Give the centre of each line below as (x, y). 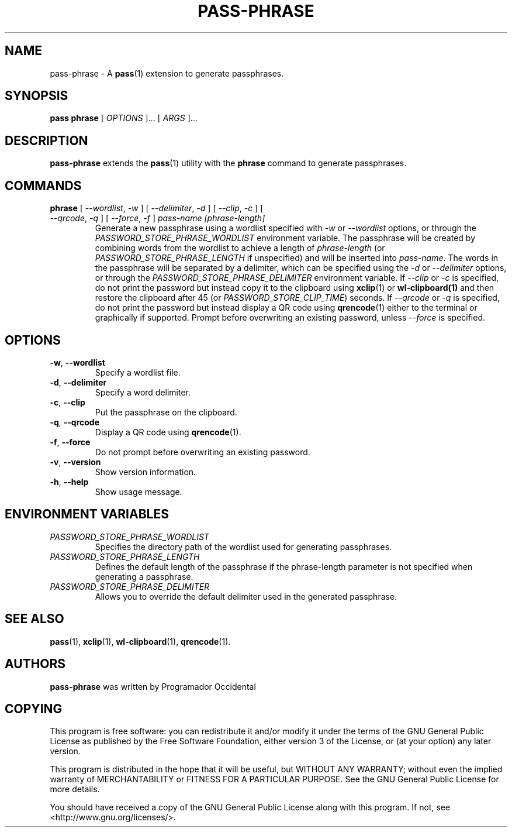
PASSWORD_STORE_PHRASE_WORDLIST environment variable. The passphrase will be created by (285, 238)
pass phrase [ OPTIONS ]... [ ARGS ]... (124, 118)
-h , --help (69, 482)
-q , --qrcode (75, 422)
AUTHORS (35, 664)
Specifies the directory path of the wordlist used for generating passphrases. (243, 546)
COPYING (34, 709)
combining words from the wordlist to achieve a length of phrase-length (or (240, 248)
